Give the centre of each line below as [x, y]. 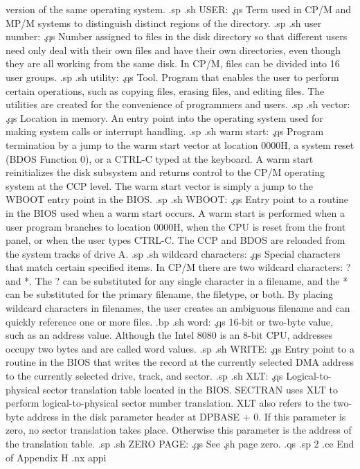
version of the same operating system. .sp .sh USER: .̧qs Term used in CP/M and [179, 9]
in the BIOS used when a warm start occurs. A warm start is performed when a [175, 212]
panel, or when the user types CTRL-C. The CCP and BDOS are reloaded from [175, 240]
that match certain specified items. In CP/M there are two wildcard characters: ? [178, 267]
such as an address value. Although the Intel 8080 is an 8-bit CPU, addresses [169, 335]
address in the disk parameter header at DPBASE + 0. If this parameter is [187, 416]
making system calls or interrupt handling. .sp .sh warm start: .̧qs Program [165, 131]
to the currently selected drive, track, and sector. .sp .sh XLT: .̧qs [144, 376]
